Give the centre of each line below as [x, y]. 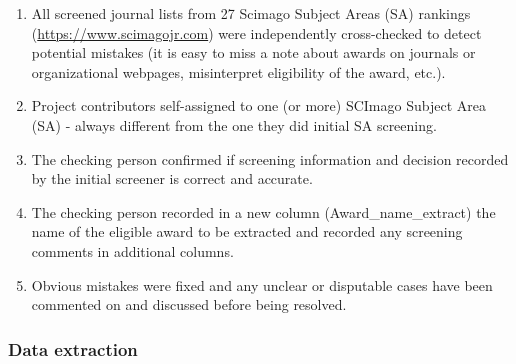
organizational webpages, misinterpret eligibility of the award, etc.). [238, 71]
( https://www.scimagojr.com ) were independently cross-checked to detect [256, 32]
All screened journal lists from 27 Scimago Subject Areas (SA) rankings [251, 13]
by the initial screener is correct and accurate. [172, 178]
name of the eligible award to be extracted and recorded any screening [247, 231]
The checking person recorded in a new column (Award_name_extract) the [263, 211]
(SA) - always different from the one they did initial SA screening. [234, 124]
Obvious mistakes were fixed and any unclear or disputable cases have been [262, 284]
